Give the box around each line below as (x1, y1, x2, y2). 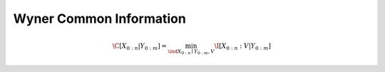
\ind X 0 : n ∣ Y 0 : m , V (168, 48, 215, 56)
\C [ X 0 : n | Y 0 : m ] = (112, 42, 167, 52)
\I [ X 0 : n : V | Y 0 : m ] (214, 42, 271, 52)
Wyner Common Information (13, 11, 187, 26)
